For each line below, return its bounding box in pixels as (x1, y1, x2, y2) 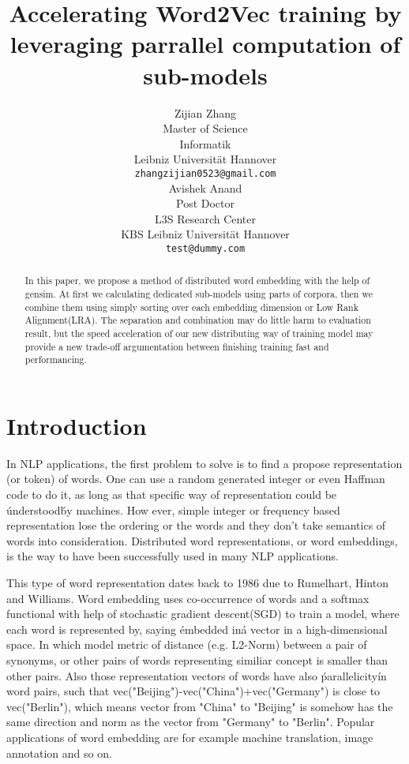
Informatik (179, 135, 231, 152)
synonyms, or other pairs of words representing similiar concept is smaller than (6, 652, 388, 668)
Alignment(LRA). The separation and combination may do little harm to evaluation (24, 313, 371, 327)
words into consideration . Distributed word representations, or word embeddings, (6, 532, 398, 549)
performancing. (24, 353, 87, 366)
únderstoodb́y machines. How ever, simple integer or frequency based (6, 501, 340, 518)
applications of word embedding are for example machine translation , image (6, 728, 373, 745)
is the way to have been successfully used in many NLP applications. (6, 548, 339, 564)
